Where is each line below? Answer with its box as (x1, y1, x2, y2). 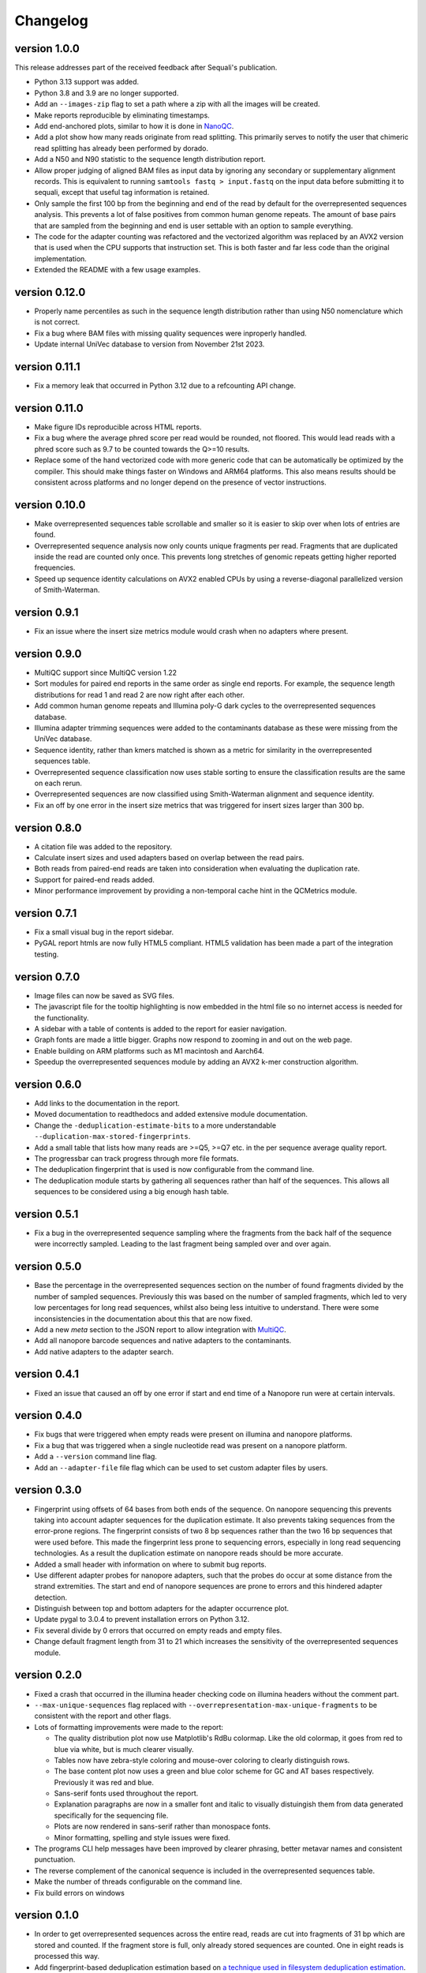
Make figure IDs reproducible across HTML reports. (34, 422, 202, 432)
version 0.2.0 (14, 1668, 82, 1682)
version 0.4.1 (14, 1368, 79, 1381)
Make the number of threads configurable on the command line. (34, 1877, 242, 1886)
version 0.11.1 (14, 360, 80, 373)
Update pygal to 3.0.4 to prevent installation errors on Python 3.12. (34, 1615, 250, 1624)
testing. (34, 949, 59, 959)
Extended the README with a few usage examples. (34, 265, 201, 275)
